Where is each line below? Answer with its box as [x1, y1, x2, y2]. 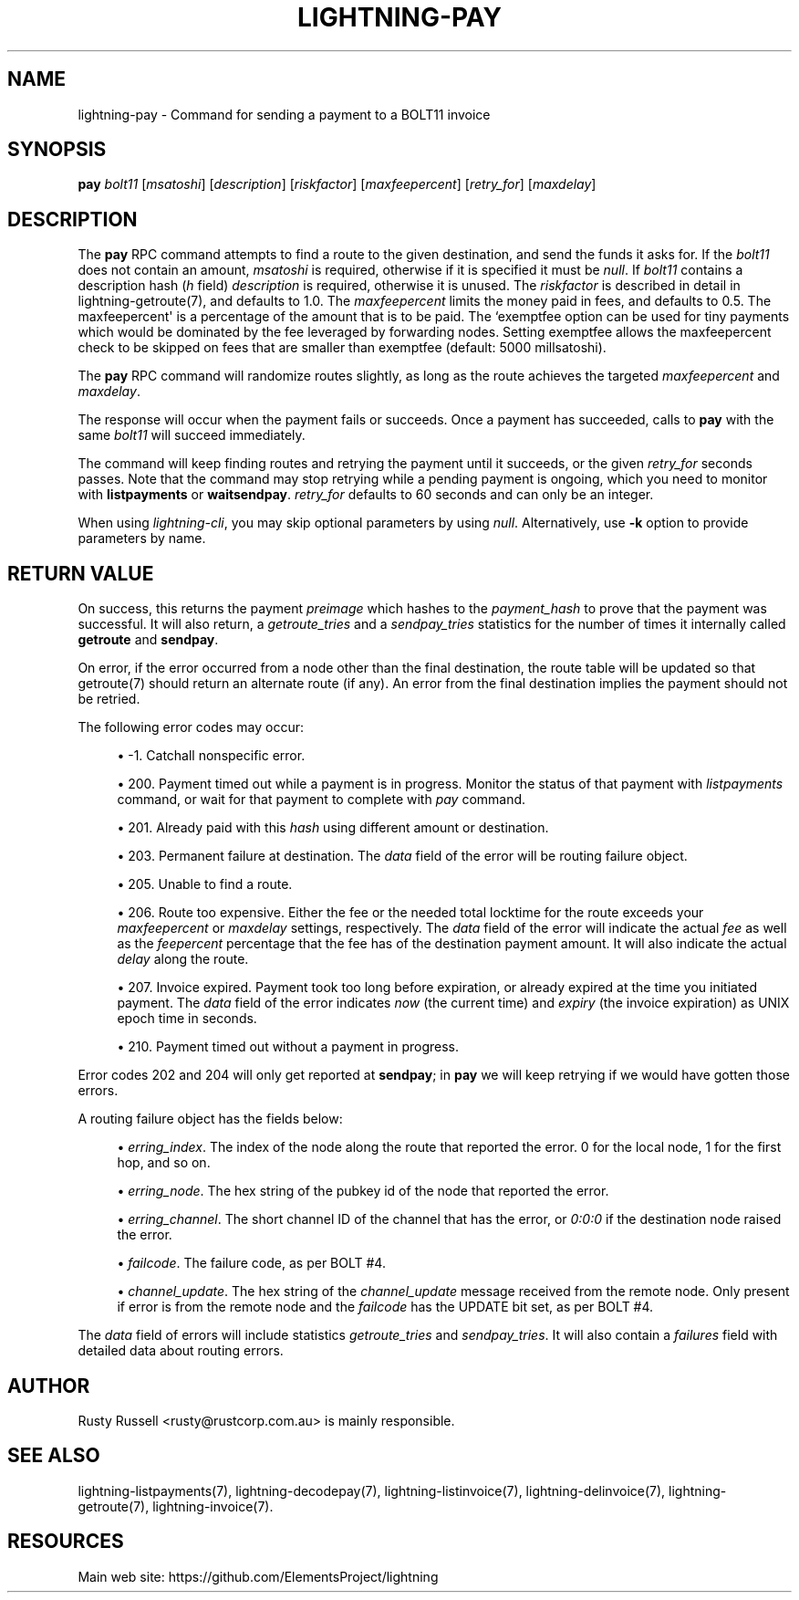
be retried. [78, 691, 140, 707]
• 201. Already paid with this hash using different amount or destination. [117, 820, 549, 836]
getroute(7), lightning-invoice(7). [78, 1498, 274, 1514]
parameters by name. [78, 530, 206, 547]
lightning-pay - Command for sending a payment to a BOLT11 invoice [78, 106, 491, 122]
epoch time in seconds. [117, 1010, 257, 1027]
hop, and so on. [117, 1155, 211, 1171]
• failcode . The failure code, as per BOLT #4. [117, 1255, 386, 1271]
